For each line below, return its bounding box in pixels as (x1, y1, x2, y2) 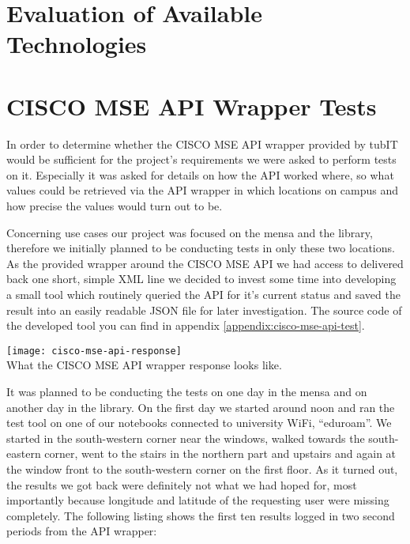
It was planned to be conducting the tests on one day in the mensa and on (6, 383, 367, 400)
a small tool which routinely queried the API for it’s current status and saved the (6, 286, 401, 303)
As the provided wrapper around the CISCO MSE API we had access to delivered (6, 255, 404, 271)
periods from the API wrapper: (6, 523, 157, 539)
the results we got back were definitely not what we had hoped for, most (6, 476, 357, 493)
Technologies (6, 28, 147, 60)
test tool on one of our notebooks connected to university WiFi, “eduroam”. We (6, 414, 392, 431)
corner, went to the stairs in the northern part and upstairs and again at (44, 445, 397, 462)
